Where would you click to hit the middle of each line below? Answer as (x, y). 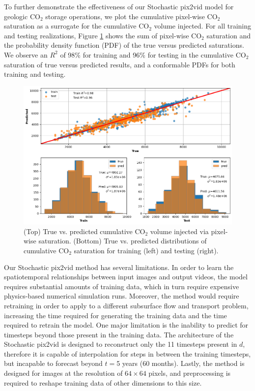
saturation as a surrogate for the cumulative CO (77, 26)
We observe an (26, 54)
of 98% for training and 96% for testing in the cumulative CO (153, 54)
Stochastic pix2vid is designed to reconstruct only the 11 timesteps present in (121, 344)
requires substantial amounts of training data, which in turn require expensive (122, 286)
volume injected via (179, 231)
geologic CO (22, 16)
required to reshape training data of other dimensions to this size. (103, 382)
